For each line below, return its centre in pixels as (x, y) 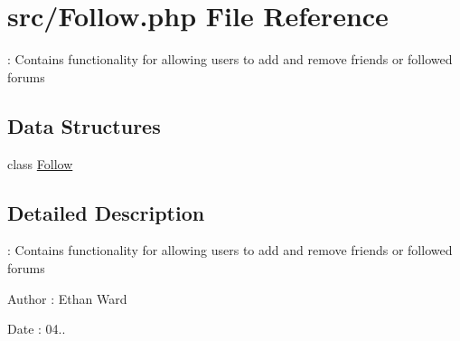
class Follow (40, 163)
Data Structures (84, 125)
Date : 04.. (37, 329)
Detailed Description (106, 212)
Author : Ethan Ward (67, 298)
